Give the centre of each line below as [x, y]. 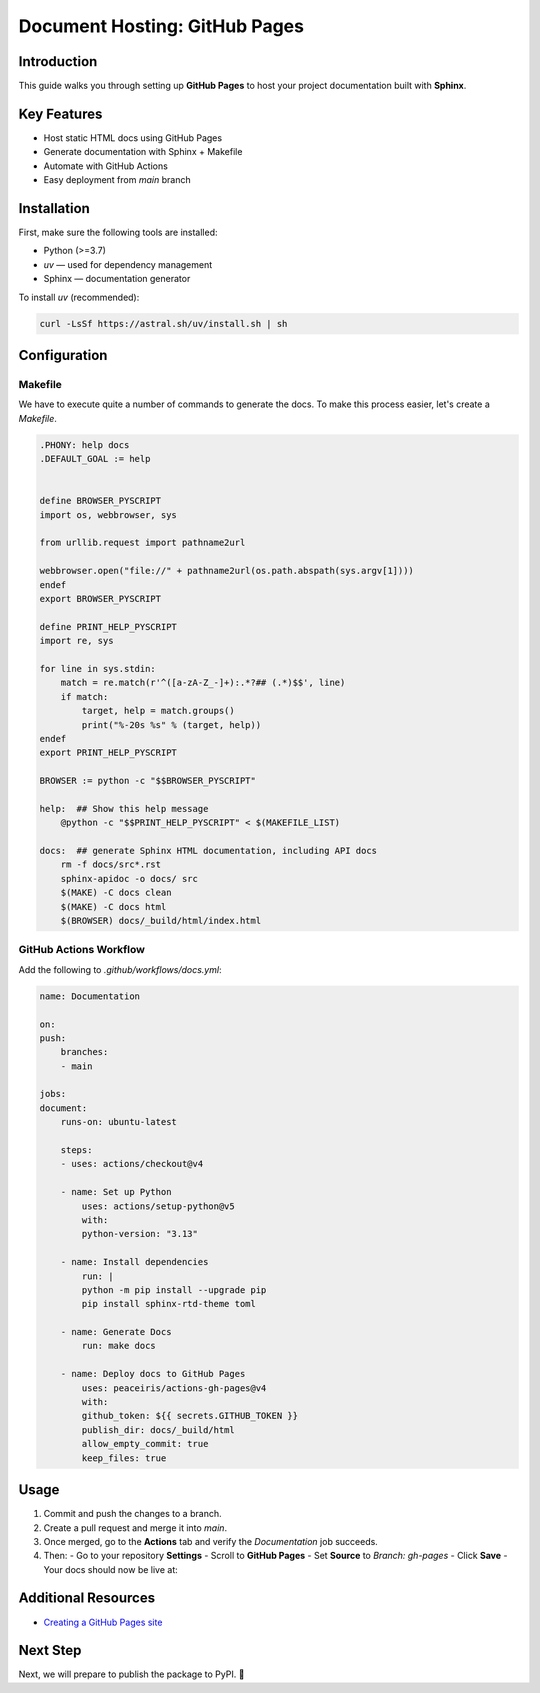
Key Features [60, 113]
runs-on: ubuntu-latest [118, 1122]
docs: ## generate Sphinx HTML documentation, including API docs [208, 851]
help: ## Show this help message [124, 808]
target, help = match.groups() [158, 711]
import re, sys [76, 641]
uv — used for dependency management [128, 264]
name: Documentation [89, 996]
